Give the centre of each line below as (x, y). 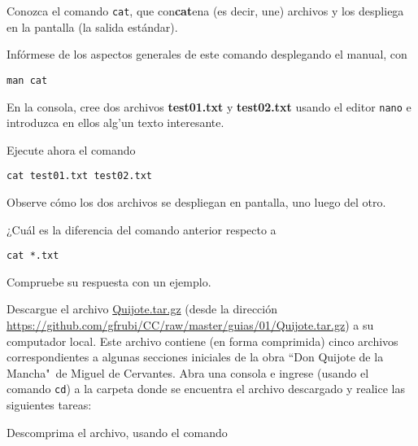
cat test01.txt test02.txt (79, 176)
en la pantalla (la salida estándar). (92, 26)
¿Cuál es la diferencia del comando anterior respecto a (142, 229)
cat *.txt (33, 256)
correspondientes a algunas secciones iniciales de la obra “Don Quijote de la (195, 357)
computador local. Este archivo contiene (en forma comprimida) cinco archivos (202, 341)
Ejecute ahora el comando (71, 149)
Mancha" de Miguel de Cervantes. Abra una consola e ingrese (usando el (188, 372)
